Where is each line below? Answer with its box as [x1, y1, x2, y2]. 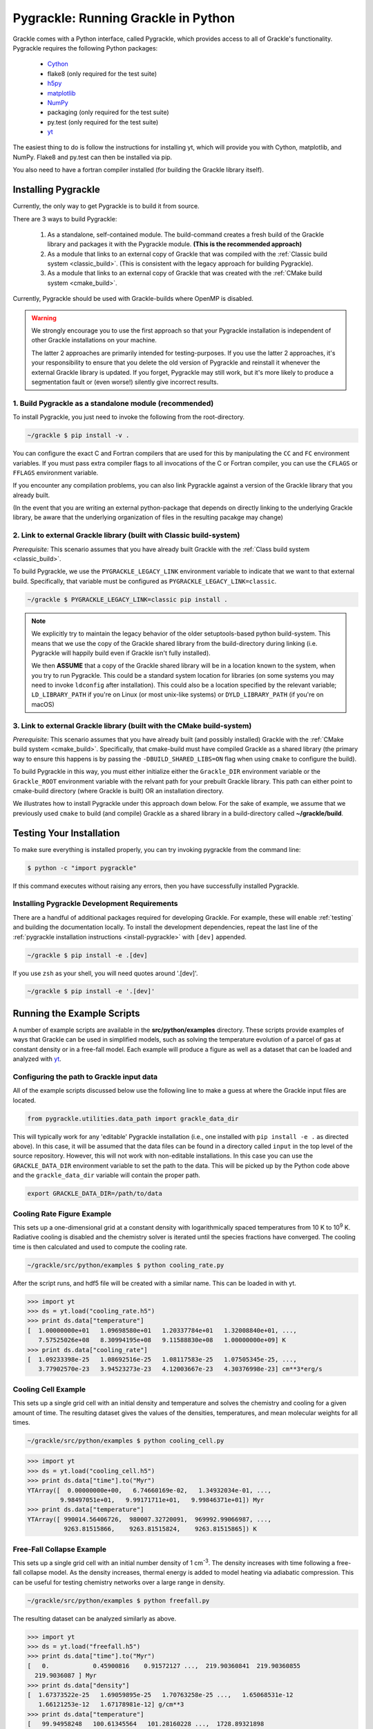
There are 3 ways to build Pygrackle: [12, 214, 117, 223]
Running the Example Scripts [12, 1007, 140, 1019]
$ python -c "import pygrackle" [27, 864, 137, 871]
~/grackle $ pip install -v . [27, 432, 130, 439]
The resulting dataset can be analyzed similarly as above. [12, 1614, 177, 1622]
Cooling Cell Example [12, 1384, 86, 1394]
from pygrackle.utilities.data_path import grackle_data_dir [27, 1114, 239, 1122]
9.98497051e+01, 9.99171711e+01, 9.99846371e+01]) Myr [59, 1496, 265, 1504]
